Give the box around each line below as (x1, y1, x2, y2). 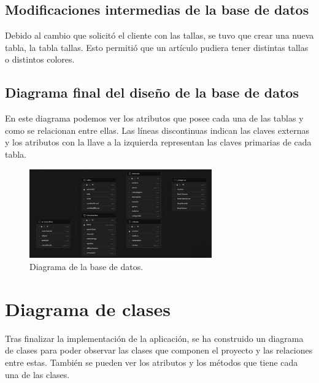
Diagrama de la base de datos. (29, 260, 144, 273)
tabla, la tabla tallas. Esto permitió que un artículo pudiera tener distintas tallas (5, 41, 309, 53)
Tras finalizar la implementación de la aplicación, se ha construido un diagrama (5, 331, 304, 344)
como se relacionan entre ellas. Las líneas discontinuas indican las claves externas (5, 123, 309, 136)
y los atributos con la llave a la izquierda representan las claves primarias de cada (5, 136, 312, 149)
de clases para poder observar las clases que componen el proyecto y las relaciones (5, 344, 313, 357)
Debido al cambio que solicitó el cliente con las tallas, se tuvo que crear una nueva (5, 29, 314, 42)
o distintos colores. (5, 53, 75, 66)
